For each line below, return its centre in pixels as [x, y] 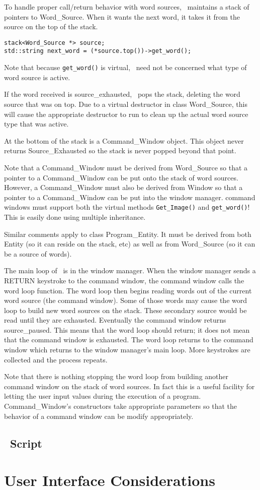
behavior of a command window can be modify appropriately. [99, 416]
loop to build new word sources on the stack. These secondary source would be [125, 310]
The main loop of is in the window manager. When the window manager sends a [130, 270]
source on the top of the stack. [51, 26]
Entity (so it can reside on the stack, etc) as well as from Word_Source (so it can [130, 244]
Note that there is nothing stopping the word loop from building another [116, 376]
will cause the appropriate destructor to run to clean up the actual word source [126, 114]
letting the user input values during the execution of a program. [103, 396]
